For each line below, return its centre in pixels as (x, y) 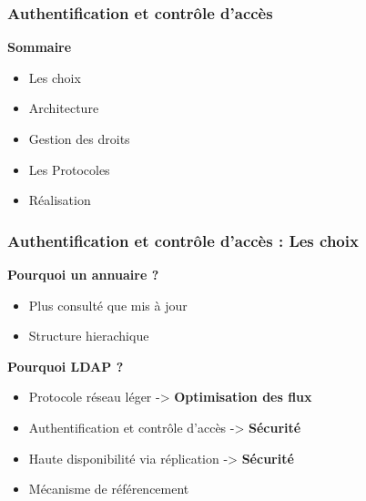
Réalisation (60, 200)
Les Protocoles (69, 169)
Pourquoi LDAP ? (66, 366)
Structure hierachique (89, 336)
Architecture (64, 108)
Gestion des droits (79, 138)
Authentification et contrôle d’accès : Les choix (183, 240)
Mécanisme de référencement (109, 489)
